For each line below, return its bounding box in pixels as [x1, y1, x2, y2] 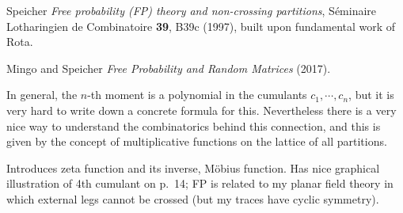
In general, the [6, 86, 78, 103]
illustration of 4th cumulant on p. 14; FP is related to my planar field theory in [6, 175, 393, 192]
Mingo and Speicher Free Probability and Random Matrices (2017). [6, 59, 331, 76]
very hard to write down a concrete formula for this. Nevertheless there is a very [6, 101, 397, 118]
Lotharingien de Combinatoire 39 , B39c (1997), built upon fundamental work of [6, 17, 396, 34]
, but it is [348, 86, 394, 103]
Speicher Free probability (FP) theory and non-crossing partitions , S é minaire [6, 2, 377, 18]
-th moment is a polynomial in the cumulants [87, 86, 307, 103]
